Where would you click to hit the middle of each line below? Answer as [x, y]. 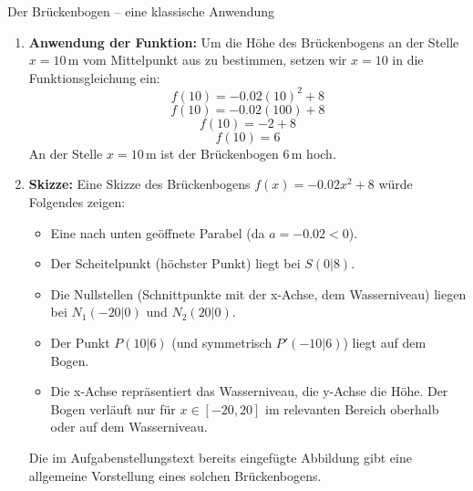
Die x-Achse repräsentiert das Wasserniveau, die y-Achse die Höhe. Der [249, 391]
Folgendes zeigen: [77, 202]
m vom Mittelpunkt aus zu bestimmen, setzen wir [207, 60]
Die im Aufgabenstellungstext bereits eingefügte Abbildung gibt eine [220, 457]
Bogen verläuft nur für [113, 408]
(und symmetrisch [222, 343]
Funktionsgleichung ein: [94, 77]
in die [408, 60]
